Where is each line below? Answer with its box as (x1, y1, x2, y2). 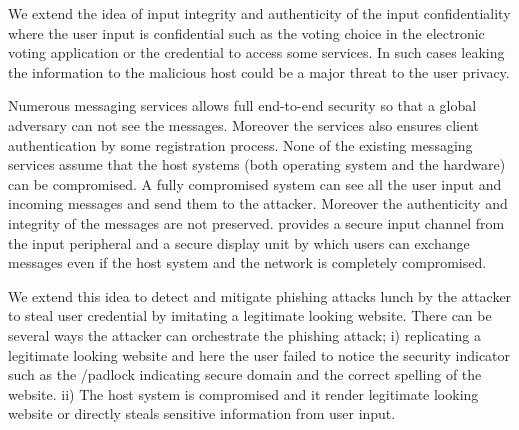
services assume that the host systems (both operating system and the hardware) (8, 154, 506, 175)
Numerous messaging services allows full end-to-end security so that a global (8, 95, 477, 116)
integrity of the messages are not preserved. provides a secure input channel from (8, 212, 505, 233)
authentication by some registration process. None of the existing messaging (8, 134, 473, 155)
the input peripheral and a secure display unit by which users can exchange (8, 232, 470, 253)
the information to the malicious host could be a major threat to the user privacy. (8, 61, 510, 82)
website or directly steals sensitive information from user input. (8, 403, 396, 424)
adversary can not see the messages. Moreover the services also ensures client (8, 114, 480, 135)
